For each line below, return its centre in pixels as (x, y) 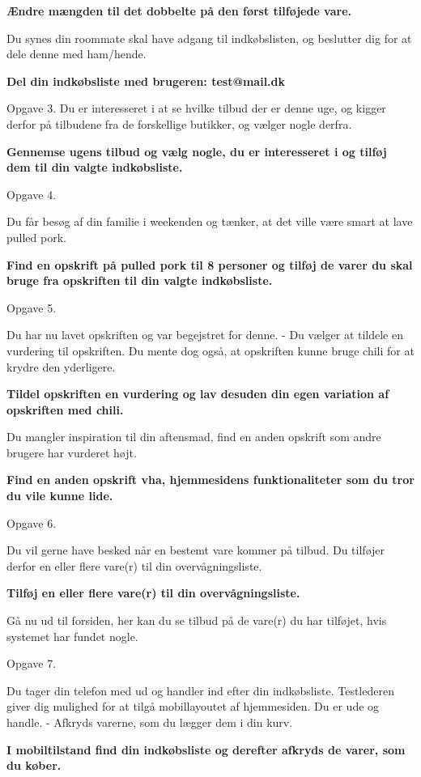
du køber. (34, 765)
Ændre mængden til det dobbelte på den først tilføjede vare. (179, 11)
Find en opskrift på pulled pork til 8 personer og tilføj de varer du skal (210, 264)
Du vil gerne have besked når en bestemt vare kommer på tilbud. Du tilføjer (196, 550)
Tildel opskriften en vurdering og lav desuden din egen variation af (198, 394)
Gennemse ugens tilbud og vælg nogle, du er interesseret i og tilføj (197, 151)
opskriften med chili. (65, 409)
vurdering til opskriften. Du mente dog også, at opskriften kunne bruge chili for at (210, 350)
